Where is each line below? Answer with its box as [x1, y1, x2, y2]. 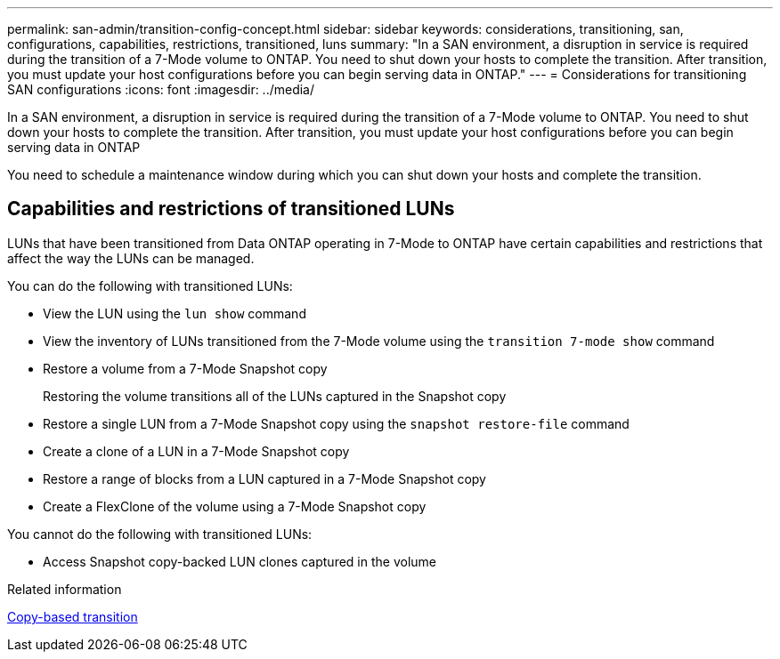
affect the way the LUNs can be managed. [7, 250, 255, 266]
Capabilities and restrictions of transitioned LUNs [7, 197, 455, 221]
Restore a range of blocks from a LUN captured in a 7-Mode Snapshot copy [43, 470, 486, 486]
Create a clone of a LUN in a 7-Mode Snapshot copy [43, 443, 350, 459]
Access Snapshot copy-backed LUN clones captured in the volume [43, 553, 436, 569]
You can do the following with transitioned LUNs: [7, 277, 293, 293]
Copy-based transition [7, 608, 138, 624]
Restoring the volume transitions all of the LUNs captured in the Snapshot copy [43, 388, 507, 404]
